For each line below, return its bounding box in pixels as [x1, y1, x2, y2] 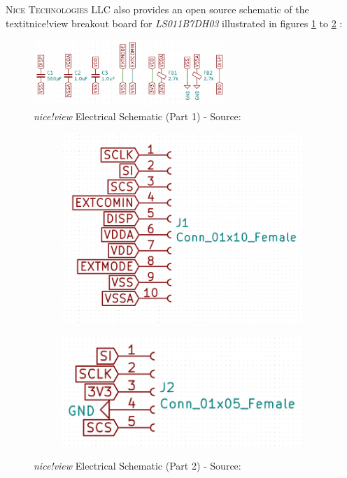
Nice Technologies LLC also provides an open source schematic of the [6, 2, 309, 16]
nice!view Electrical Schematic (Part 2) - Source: [34, 458, 241, 473]
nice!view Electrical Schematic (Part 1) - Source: [34, 108, 241, 123]
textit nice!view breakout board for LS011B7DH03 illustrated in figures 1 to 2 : [6, 15, 343, 30]
